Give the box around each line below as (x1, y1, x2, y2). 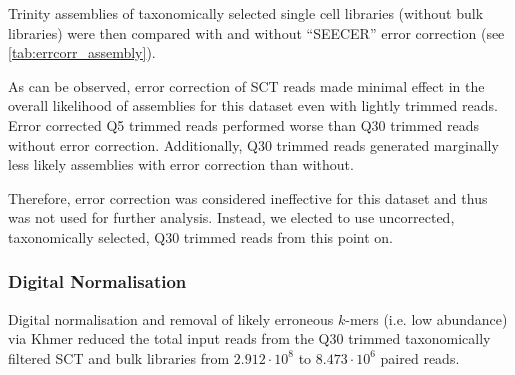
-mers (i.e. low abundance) (345, 308, 508, 329)
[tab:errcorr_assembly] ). (8, 42, 156, 63)
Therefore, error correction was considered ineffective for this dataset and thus (8, 187, 488, 208)
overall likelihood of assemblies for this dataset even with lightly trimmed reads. (8, 95, 498, 116)
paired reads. (380, 347, 460, 368)
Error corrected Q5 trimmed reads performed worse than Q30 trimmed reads (8, 114, 480, 135)
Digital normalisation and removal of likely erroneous (8, 308, 334, 329)
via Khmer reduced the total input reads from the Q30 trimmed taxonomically (8, 328, 491, 349)
